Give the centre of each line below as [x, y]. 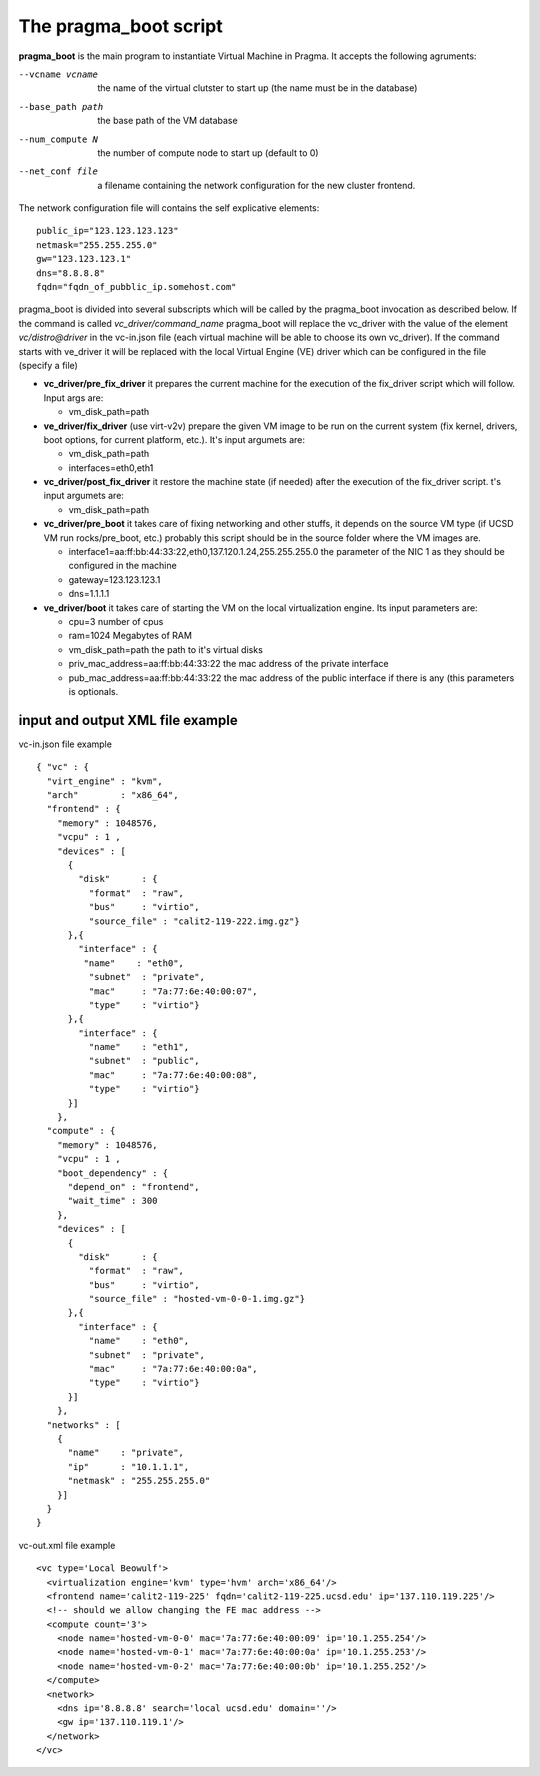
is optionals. [93, 691]
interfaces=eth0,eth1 [111, 467]
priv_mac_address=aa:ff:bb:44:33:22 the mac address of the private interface [228, 664]
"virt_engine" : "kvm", [105, 781]
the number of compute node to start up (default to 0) [208, 152]
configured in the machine [122, 566]
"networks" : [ [83, 1424]
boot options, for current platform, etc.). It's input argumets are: [174, 439]
